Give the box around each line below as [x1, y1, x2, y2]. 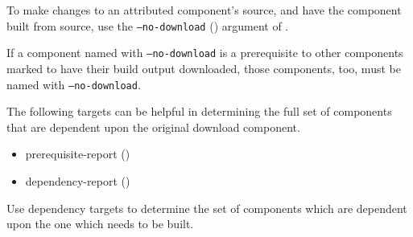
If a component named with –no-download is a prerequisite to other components [6, 44, 403, 61]
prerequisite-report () [25, 145, 130, 162]
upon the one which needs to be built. [6, 215, 194, 232]
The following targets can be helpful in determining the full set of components [6, 103, 392, 120]
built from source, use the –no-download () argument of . [6, 17, 289, 34]
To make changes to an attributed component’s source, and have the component [6, 2, 402, 18]
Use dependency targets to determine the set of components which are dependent [6, 199, 407, 216]
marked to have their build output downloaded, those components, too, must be [6, 59, 401, 76]
